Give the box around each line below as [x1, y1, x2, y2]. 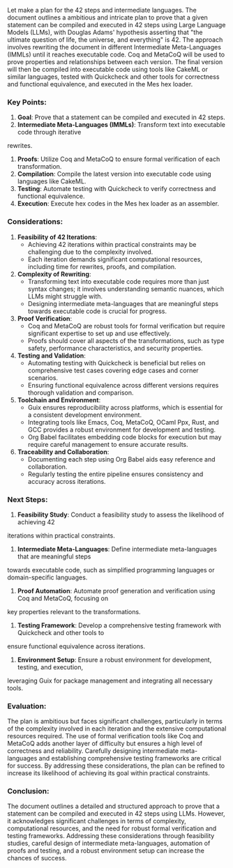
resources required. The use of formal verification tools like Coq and [7, 732, 204, 740]
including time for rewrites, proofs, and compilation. [27, 262, 176, 271]
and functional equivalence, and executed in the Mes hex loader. [7, 80, 193, 88]
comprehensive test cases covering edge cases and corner [27, 366, 199, 374]
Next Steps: [7, 494, 48, 504]
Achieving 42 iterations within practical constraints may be [27, 240, 197, 248]
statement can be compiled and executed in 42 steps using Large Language [7, 21, 226, 29]
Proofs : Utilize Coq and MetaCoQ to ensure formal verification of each [17, 155, 220, 163]
